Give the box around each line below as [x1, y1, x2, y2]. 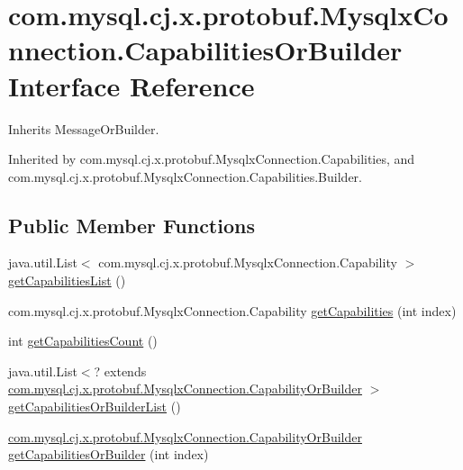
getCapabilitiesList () [8, 271, 126, 290]
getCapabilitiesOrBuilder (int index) [8, 445, 209, 464]
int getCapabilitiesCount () [8, 331, 158, 350]
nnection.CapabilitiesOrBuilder [8, 32, 403, 68]
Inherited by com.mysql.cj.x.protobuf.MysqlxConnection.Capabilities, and [8, 149, 415, 168]
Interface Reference [8, 67, 255, 104]
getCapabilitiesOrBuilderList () [8, 397, 181, 416]
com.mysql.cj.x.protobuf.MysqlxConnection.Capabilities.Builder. [8, 167, 362, 185]
